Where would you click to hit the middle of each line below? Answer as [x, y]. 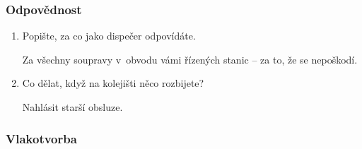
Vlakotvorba [41, 138]
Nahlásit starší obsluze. [72, 107]
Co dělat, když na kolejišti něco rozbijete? [113, 83]
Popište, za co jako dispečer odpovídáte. [109, 36]
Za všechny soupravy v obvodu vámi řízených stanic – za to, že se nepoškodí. [190, 59]
